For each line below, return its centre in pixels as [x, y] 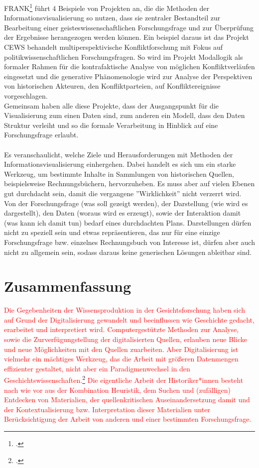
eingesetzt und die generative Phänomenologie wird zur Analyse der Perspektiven [128, 76]
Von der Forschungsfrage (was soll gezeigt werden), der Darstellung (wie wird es [126, 203]
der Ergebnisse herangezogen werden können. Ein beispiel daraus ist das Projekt [127, 37]
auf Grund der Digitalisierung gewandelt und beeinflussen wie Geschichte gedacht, [129, 319]
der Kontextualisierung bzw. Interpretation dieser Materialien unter [107, 409]
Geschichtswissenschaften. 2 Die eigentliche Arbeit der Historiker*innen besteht [124, 379]
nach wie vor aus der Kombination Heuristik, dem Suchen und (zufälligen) [117, 390]
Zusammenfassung [68, 286]
